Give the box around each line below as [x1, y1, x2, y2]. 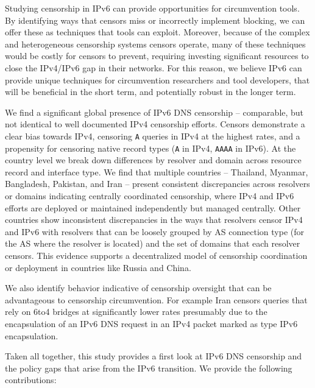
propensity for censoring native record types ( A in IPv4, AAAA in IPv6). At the [5, 141, 296, 154]
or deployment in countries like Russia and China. [5, 261, 191, 273]
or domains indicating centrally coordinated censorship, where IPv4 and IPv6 [5, 189, 294, 202]
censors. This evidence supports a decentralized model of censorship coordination [5, 249, 308, 261]
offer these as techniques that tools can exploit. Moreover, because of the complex [5, 26, 310, 38]
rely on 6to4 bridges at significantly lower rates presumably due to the [5, 305, 267, 318]
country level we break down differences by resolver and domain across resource [5, 153, 302, 166]
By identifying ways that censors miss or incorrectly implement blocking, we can [5, 13, 305, 26]
